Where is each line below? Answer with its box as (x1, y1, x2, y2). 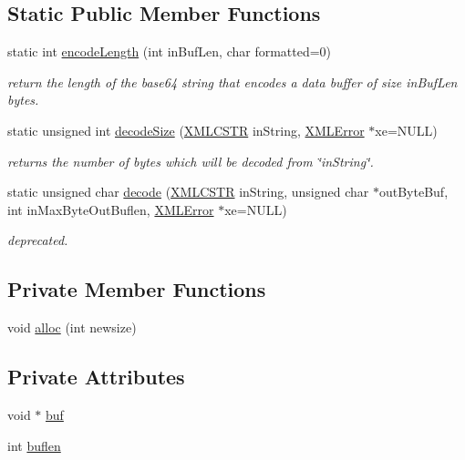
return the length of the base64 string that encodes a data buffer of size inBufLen (7, 72, 458, 91)
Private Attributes (7, 363, 185, 391)
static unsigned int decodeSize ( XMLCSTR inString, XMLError (7, 120, 365, 139)
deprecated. (7, 230, 68, 250)
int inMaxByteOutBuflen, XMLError (7, 199, 214, 219)
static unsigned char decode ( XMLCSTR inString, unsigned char (7, 182, 369, 201)
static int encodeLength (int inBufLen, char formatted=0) (7, 42, 332, 61)
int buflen (7, 435, 61, 455)
